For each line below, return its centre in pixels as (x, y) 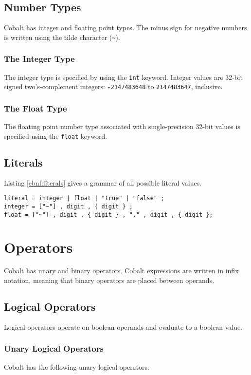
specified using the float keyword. (56, 136)
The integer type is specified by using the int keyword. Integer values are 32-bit (123, 77)
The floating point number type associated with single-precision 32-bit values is (122, 126)
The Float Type (36, 108)
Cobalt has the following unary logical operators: (77, 366)
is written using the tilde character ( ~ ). (62, 37)
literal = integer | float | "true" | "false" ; (84, 198)
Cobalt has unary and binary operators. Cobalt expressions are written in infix (121, 271)
